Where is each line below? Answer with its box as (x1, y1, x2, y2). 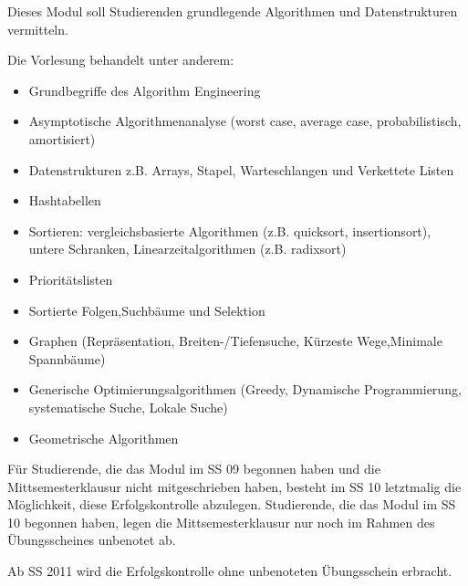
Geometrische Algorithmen (28, 428, 179, 447)
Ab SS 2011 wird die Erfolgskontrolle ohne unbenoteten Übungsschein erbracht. (7, 561, 452, 581)
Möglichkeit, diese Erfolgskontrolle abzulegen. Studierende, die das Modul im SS (7, 495, 456, 514)
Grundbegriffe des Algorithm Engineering (28, 80, 261, 99)
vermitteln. (7, 19, 68, 38)
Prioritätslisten (28, 269, 113, 288)
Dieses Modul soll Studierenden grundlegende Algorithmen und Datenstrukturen (7, 2, 458, 20)
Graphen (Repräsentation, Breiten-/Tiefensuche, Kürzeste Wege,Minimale (28, 331, 442, 351)
